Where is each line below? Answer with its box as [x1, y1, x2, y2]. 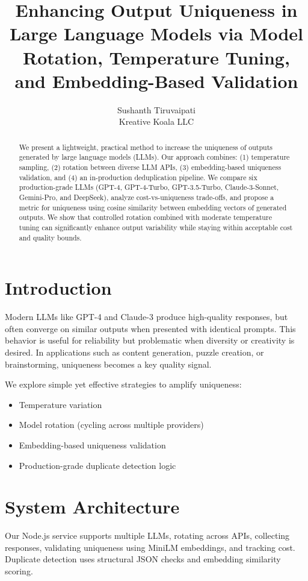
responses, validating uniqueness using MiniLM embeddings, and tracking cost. [5, 541, 295, 553]
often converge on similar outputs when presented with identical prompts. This [5, 322, 296, 334]
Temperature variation [19, 398, 102, 410]
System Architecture [5, 494, 180, 519]
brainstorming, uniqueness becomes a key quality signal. [5, 357, 212, 370]
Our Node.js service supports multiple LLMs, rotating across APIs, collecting [5, 529, 290, 542]
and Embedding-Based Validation [14, 68, 298, 93]
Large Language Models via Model [9, 21, 304, 46]
